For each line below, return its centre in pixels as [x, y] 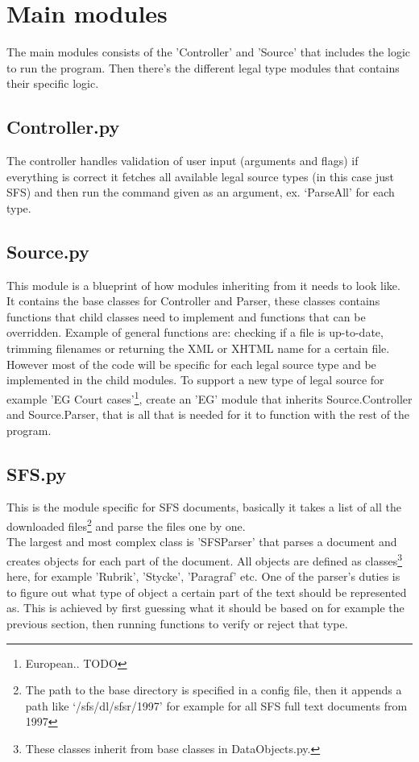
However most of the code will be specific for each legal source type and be [191, 364]
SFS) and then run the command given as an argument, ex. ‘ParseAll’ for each [201, 192]
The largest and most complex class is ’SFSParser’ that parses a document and [202, 542]
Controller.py [63, 127]
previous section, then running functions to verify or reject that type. [177, 623]
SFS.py [37, 473]
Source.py [48, 251]
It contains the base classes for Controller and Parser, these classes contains [193, 301]
